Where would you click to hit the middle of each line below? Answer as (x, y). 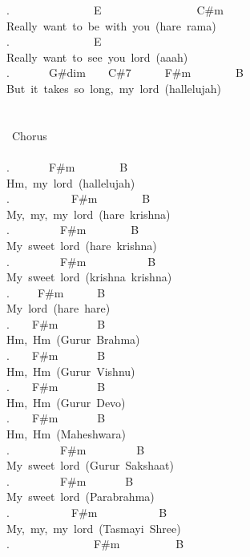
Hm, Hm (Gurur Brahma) (73, 339)
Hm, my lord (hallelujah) (71, 182)
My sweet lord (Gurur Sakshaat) (90, 465)
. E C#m (115, 10)
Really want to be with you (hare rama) (111, 25)
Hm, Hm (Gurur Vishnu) (71, 371)
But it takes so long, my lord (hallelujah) (114, 88)
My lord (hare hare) (58, 308)
